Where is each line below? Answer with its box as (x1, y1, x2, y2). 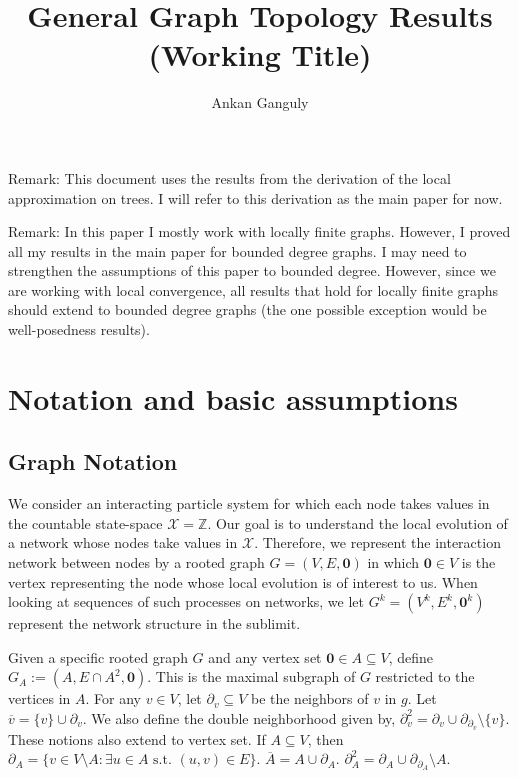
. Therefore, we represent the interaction (254, 532, 501, 553)
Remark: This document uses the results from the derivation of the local (8, 167, 451, 188)
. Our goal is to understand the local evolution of (207, 512, 508, 533)
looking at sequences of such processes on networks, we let (8, 591, 364, 612)
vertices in (8, 688, 71, 709)
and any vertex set (208, 646, 322, 667)
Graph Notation (8, 446, 178, 477)
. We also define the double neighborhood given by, (82, 707, 396, 728)
